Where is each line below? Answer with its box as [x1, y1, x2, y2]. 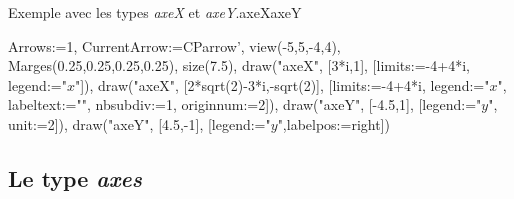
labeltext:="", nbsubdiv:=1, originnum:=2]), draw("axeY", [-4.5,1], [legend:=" [8, 94, 482, 115]
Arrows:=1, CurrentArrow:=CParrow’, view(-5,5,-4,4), [8, 35, 341, 56]
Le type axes [8, 162, 142, 193]
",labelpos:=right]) [277, 113, 390, 134]
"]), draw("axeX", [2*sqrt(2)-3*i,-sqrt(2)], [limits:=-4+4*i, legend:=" [74, 74, 490, 95]
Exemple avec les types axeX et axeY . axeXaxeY [8, 2, 302, 22]
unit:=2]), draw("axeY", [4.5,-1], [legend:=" [8, 113, 271, 134]
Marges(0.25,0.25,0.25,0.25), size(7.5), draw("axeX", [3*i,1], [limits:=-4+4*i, [8, 55, 470, 76]
